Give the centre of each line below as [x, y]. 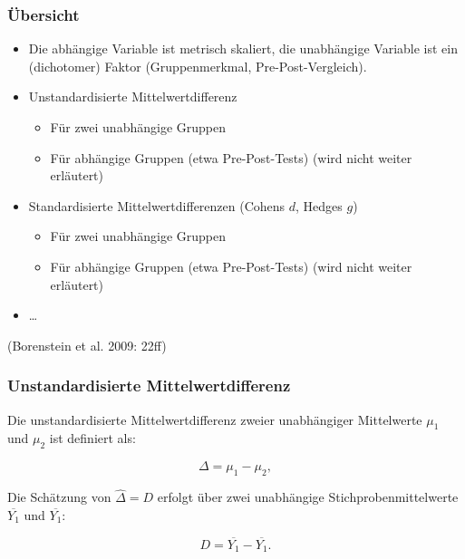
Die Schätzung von [59, 497]
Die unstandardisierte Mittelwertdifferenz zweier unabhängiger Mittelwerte [215, 419]
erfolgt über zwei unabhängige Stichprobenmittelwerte [308, 497]
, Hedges [319, 205]
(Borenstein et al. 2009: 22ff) [87, 345]
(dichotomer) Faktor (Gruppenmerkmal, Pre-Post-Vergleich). [198, 66]
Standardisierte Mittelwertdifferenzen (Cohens [157, 205]
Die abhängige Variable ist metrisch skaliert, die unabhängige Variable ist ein [243, 48]
